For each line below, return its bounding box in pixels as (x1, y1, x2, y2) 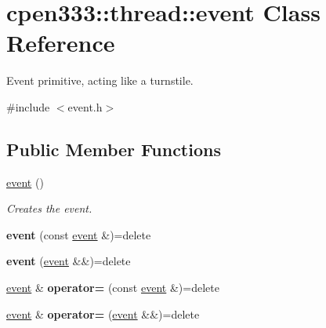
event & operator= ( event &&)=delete (6, 305, 200, 322)
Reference (6, 27, 115, 59)
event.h (67, 98, 103, 115)
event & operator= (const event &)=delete (6, 279, 219, 296)
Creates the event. (6, 200, 92, 217)
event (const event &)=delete (6, 226, 151, 242)
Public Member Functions (6, 137, 221, 161)
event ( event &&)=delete (6, 253, 131, 269)
